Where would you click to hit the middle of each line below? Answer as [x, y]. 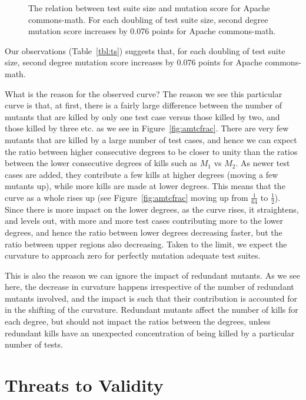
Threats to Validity [84, 385]
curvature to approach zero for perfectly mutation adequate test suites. [133, 255]
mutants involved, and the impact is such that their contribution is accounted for [151, 298]
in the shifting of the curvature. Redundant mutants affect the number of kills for [152, 310]
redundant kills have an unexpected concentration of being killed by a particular [150, 333]
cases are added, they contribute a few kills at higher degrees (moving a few [142, 174]
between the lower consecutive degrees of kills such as [101, 163]
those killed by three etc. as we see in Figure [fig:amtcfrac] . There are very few [147, 128]
